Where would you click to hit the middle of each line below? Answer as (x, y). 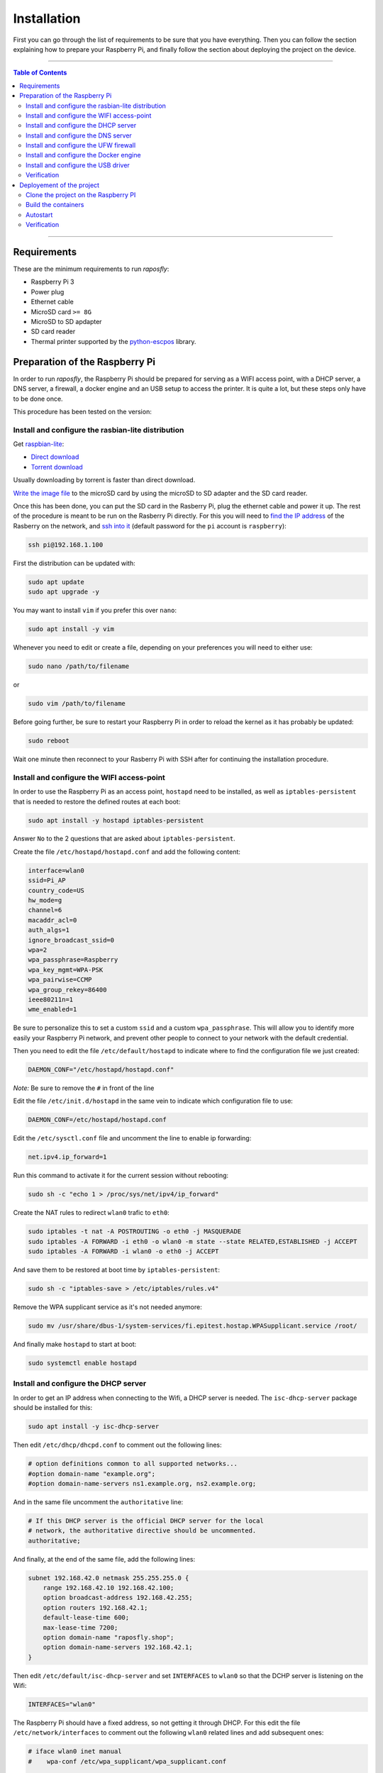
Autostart (39, 215)
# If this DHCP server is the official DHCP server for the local (146, 1521)
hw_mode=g (45, 900)
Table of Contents (40, 73)
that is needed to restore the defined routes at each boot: (97, 801)
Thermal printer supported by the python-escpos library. (113, 341)
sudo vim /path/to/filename (77, 704)
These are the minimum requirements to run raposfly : (91, 269)
